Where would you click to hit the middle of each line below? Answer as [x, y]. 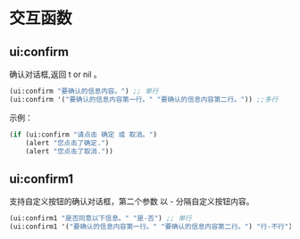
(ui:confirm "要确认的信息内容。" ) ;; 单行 [84, 91]
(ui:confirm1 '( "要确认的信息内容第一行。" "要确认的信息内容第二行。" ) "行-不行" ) [151, 227]
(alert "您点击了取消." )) [69, 151]
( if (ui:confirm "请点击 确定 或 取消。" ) [83, 135]
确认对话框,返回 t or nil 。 [56, 74]
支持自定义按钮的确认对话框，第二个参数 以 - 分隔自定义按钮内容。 [132, 202]
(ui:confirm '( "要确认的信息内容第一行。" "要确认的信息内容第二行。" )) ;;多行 [144, 99]
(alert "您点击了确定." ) [67, 143]
